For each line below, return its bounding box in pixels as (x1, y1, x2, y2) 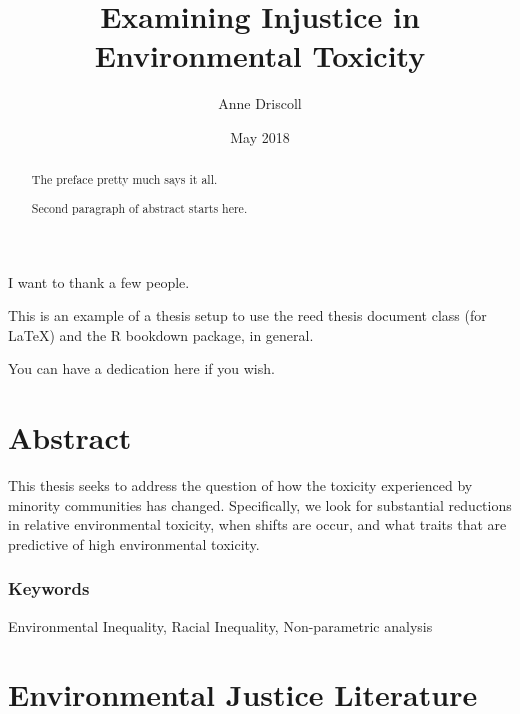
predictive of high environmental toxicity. (8, 533, 260, 554)
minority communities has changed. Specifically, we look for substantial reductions (8, 494, 512, 515)
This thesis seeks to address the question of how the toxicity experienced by (8, 475, 473, 495)
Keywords (8, 576, 90, 601)
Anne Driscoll (218, 93, 302, 114)
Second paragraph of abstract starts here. (31, 199, 248, 216)
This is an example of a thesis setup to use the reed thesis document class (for (8, 305, 487, 326)
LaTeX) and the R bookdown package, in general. (8, 324, 314, 345)
